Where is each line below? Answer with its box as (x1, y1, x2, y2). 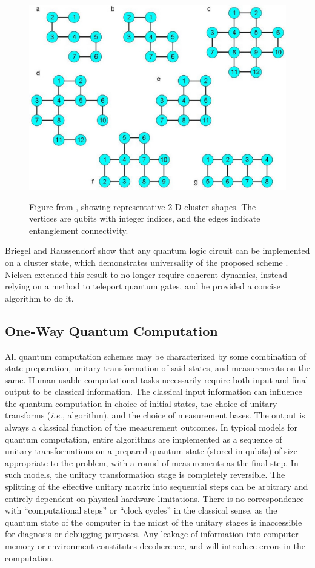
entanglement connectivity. (29, 223, 128, 236)
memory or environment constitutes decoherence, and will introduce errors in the (5, 540, 305, 552)
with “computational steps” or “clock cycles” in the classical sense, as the (5, 504, 277, 517)
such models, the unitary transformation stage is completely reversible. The (5, 468, 285, 481)
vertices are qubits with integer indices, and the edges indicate (29, 212, 260, 225)
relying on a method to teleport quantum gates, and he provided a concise (5, 280, 280, 292)
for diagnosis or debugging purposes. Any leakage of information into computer (5, 527, 299, 540)
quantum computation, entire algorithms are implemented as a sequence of (5, 432, 282, 445)
